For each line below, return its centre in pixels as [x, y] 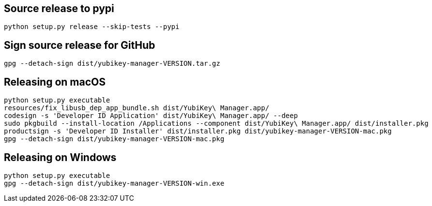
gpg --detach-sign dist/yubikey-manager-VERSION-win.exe [114, 183]
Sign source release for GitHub [80, 45]
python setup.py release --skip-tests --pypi [92, 27]
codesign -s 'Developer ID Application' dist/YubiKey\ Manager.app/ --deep [151, 116]
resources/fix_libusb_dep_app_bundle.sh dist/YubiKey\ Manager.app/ [137, 108]
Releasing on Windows [60, 157]
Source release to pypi [59, 8]
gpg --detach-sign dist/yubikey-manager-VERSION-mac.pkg [114, 139]
